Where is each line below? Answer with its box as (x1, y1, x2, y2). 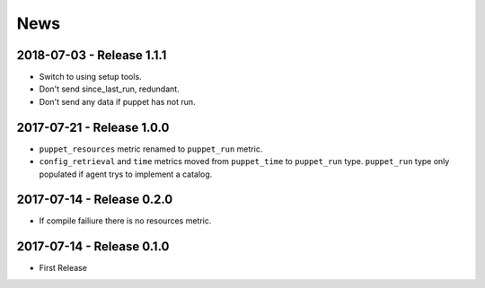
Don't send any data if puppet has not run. (39, 96, 197, 107)
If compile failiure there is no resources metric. (39, 215, 212, 226)
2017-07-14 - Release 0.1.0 (16, 239, 170, 255)
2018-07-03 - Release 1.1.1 (16, 48, 167, 63)
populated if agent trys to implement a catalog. (39, 169, 213, 179)
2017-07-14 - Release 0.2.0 (16, 192, 173, 207)
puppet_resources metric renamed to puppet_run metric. (39, 144, 263, 154)
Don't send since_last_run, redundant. (39, 83, 180, 94)
